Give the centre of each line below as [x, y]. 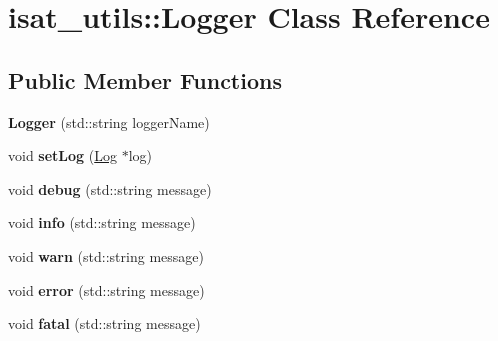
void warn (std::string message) [106, 255]
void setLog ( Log [62, 155]
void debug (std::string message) [110, 188]
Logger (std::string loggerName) [109, 121]
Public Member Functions [145, 79]
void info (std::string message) [102, 222]
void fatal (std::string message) [104, 323]
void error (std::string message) [106, 289]
